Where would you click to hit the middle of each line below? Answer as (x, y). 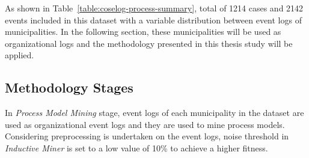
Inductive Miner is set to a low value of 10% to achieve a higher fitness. (136, 147)
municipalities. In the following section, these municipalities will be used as (143, 32)
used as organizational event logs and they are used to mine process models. (145, 124)
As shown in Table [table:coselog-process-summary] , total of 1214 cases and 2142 (154, 8)
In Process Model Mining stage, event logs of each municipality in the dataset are (154, 113)
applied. (20, 55)
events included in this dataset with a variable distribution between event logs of (153, 20)
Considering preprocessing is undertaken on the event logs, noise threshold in (147, 136)
